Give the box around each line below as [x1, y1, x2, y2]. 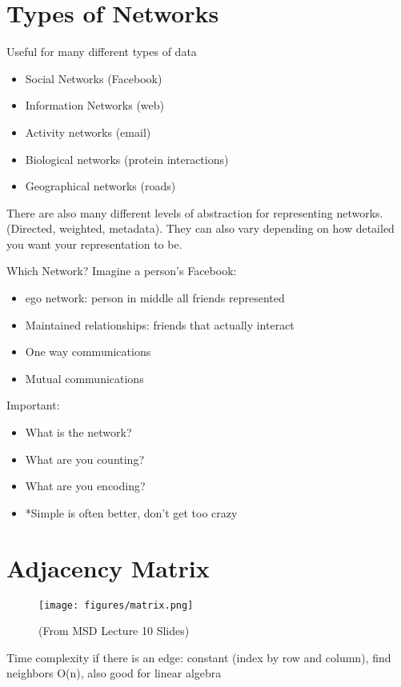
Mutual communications [25, 369, 144, 386]
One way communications [25, 343, 151, 360]
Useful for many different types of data [6, 43, 197, 60]
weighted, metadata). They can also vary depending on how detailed [58, 220, 395, 237]
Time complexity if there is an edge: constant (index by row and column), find [6, 649, 391, 665]
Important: [6, 397, 60, 413]
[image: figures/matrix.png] [38, 599, 194, 611]
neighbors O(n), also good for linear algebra [6, 665, 222, 681]
